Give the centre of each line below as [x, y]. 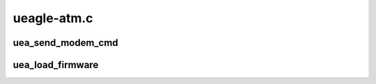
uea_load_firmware [56, 65]
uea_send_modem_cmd [65, 43]
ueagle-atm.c [53, 18]
